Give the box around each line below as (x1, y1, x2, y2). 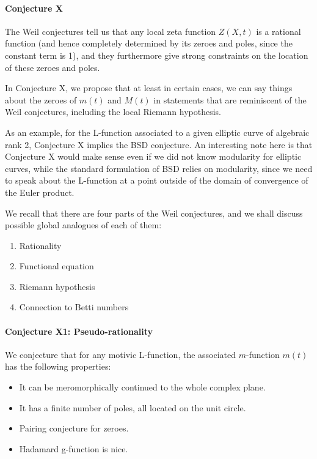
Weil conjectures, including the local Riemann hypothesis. (5, 105, 221, 118)
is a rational (256, 24, 301, 37)
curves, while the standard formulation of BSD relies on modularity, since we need (5, 162, 313, 174)
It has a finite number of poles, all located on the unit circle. (19, 401, 246, 414)
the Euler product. (5, 185, 75, 198)
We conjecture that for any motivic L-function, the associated (5, 348, 236, 360)
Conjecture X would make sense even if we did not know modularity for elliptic (5, 150, 302, 163)
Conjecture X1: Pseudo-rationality (5, 324, 153, 337)
